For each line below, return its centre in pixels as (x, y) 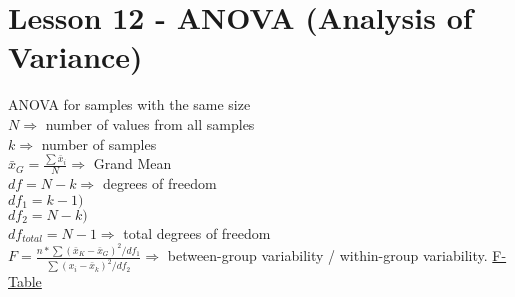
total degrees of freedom (197, 232)
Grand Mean (132, 163)
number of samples (99, 143)
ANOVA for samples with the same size (129, 104)
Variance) (75, 56)
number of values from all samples (150, 123)
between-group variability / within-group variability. (327, 255)
